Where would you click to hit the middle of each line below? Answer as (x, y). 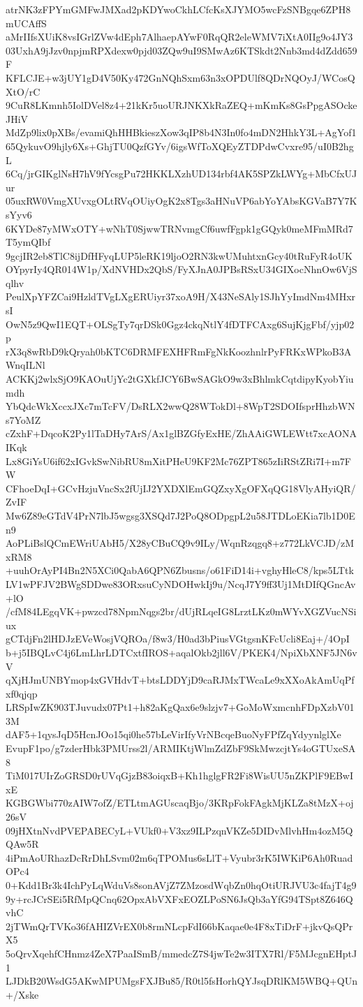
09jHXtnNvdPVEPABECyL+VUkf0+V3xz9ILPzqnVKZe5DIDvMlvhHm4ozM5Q (179, 830)
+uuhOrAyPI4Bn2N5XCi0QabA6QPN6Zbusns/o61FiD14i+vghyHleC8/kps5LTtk (180, 570)
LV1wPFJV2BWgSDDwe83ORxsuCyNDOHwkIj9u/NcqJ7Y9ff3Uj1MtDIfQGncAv (181, 583)
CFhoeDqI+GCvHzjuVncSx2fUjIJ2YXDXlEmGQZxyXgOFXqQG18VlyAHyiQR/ (181, 488)
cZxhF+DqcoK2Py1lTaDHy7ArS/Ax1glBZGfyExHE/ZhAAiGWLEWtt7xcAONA (181, 433)
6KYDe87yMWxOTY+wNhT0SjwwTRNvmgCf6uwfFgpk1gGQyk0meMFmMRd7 (179, 228)
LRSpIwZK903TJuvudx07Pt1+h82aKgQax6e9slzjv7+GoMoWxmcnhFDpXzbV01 (180, 707)
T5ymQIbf (28, 242)
